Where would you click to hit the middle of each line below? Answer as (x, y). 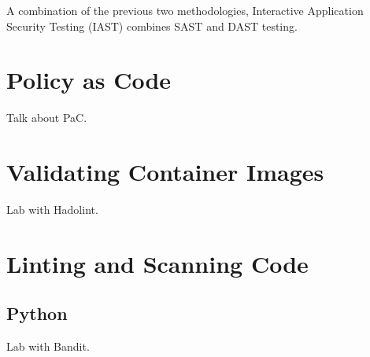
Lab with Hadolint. (52, 210)
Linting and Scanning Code (157, 263)
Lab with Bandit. (48, 346)
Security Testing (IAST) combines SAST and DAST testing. (152, 26)
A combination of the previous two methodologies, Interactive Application (185, 10)
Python (37, 313)
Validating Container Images (165, 172)
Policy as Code (89, 80)
